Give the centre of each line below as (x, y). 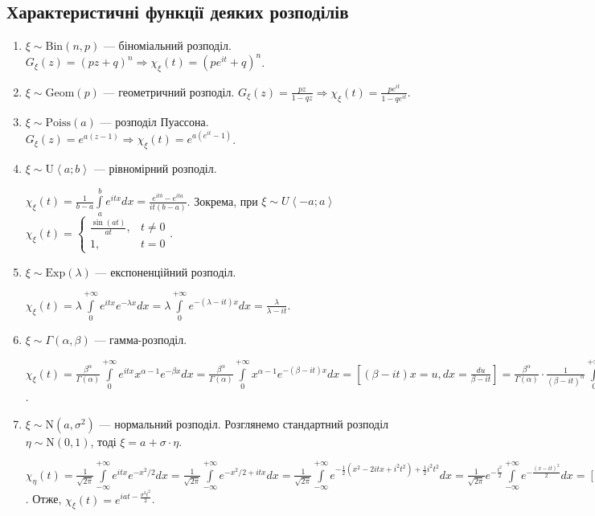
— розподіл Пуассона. (154, 122)
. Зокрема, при (222, 201)
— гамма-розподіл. (141, 340)
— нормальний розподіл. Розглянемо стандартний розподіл (244, 423)
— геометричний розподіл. (169, 91)
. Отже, (43, 499)
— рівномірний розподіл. (155, 168)
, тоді (103, 441)
